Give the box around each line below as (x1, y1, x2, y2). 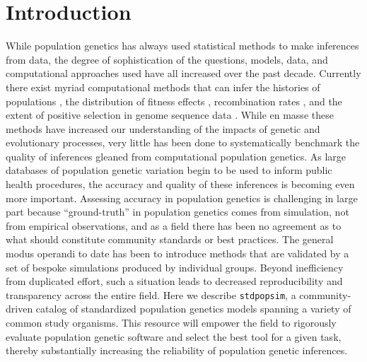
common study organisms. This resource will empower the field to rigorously (6, 315, 337, 330)
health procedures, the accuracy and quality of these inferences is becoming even (6, 177, 355, 192)
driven (6, 301, 33, 316)
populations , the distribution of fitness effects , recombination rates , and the (6, 93, 342, 108)
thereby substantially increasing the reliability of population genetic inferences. (6, 343, 348, 358)
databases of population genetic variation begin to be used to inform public (6, 163, 332, 177)
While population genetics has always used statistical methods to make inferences (6, 38, 359, 53)
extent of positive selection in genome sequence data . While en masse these (6, 107, 334, 122)
